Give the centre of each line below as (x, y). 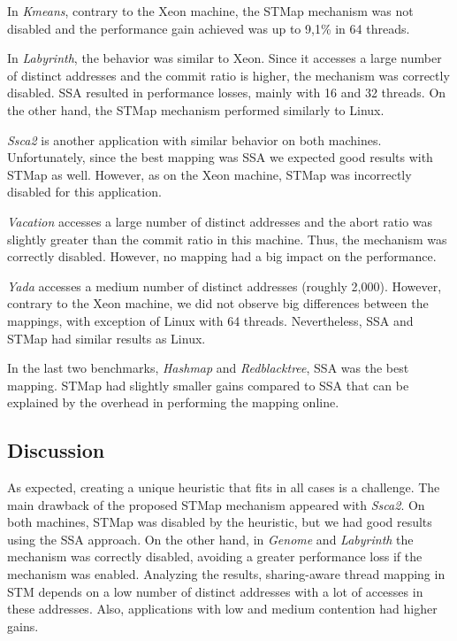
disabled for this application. (84, 192)
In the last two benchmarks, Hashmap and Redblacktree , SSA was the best (208, 368)
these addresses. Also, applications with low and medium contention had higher (222, 609)
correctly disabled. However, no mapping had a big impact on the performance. (222, 256)
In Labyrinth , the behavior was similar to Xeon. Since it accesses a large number (225, 58)
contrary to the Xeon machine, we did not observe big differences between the (218, 303)
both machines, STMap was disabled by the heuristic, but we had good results (220, 522)
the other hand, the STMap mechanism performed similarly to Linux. (196, 109)
